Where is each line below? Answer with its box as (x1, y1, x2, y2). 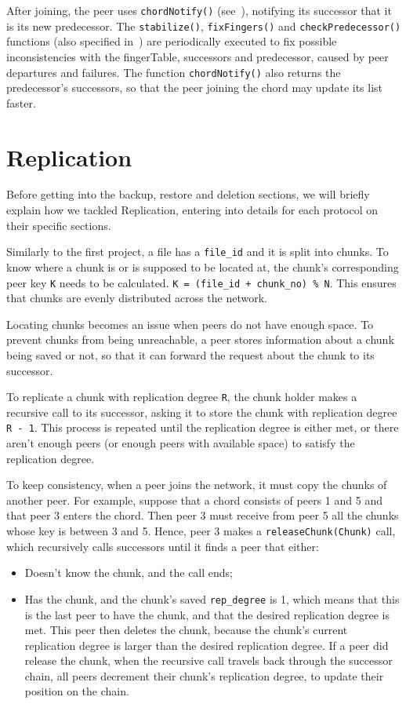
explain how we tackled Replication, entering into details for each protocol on (6, 202, 379, 218)
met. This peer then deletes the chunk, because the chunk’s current (24, 622, 348, 638)
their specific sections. (6, 217, 111, 233)
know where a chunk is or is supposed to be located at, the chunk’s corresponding (6, 258, 399, 275)
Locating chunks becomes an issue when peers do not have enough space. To (6, 316, 374, 332)
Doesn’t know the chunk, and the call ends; (24, 564, 233, 581)
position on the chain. (24, 683, 129, 699)
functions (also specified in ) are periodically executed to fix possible (6, 33, 337, 49)
